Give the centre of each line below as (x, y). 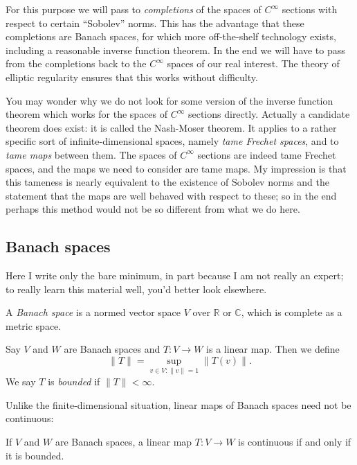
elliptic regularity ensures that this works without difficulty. (132, 77)
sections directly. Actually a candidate (269, 114)
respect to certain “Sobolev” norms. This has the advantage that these (155, 23)
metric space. (34, 325)
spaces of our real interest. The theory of (253, 63)
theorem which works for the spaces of (87, 114)
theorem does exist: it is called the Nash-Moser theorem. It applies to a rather (171, 127)
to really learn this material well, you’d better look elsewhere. (136, 289)
